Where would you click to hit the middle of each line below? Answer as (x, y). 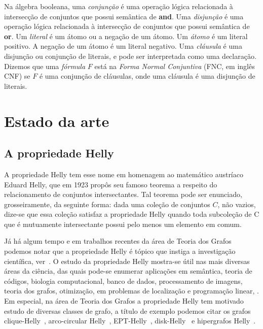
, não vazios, (237, 204)
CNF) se (17, 76)
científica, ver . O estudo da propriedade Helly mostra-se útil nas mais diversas (127, 261)
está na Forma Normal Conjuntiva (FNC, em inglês (175, 66)
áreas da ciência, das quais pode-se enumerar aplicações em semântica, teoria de (128, 271)
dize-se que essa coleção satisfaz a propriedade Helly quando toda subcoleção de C (132, 214)
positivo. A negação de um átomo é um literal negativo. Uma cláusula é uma (123, 46)
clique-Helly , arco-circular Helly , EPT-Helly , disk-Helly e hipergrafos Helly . (130, 321)
